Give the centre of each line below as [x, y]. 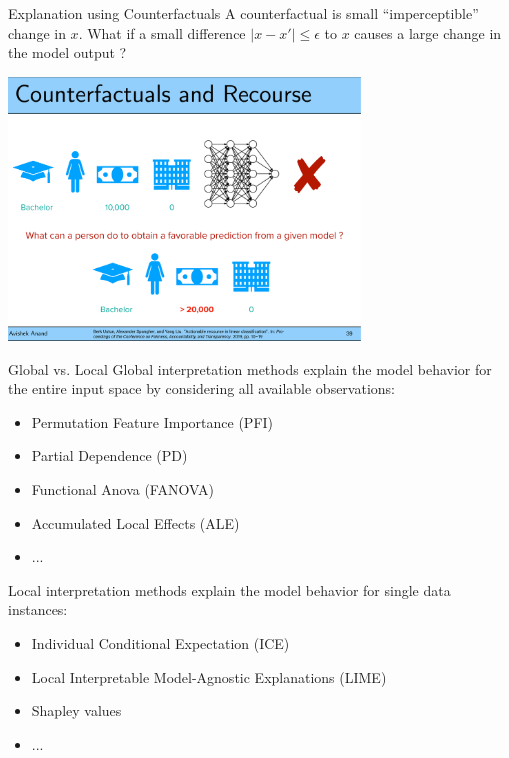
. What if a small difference [162, 32]
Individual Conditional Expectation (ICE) [160, 642]
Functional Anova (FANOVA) [122, 489]
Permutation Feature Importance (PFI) [152, 421]
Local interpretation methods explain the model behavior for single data [229, 589]
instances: [38, 609]
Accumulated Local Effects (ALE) [135, 522]
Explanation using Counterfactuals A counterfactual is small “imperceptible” [243, 13]
